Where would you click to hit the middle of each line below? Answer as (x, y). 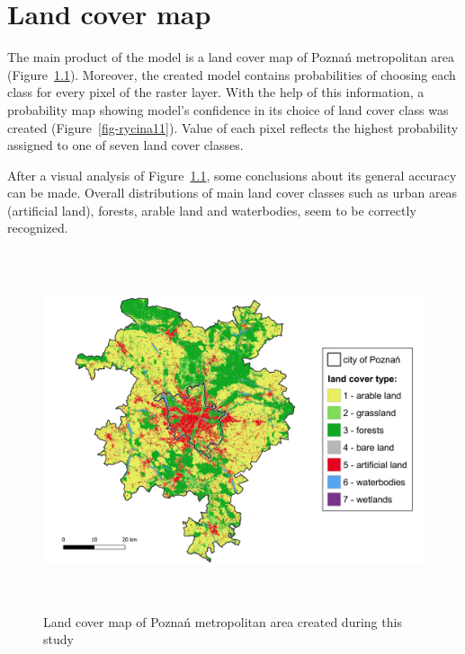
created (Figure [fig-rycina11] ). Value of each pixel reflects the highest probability (233, 127)
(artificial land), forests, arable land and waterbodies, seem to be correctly (212, 210)
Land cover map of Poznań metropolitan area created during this (223, 621)
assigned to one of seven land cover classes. (125, 145)
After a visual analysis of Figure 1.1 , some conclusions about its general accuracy (232, 175)
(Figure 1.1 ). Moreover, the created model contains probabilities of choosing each (232, 74)
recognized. (38, 228)
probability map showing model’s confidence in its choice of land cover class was (228, 109)
